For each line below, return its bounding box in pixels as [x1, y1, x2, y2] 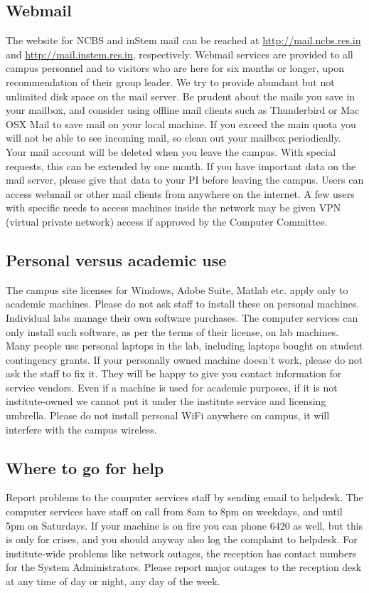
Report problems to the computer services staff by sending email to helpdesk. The [6, 490, 363, 505]
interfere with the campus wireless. [6, 421, 157, 436]
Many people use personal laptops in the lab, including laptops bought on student [6, 338, 363, 353]
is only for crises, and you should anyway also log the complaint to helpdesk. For [6, 532, 358, 547]
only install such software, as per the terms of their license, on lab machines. [6, 324, 339, 339]
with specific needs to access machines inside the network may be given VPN [6, 200, 341, 215]
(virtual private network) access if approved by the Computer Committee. [6, 214, 328, 229]
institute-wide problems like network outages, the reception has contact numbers [6, 545, 357, 560]
